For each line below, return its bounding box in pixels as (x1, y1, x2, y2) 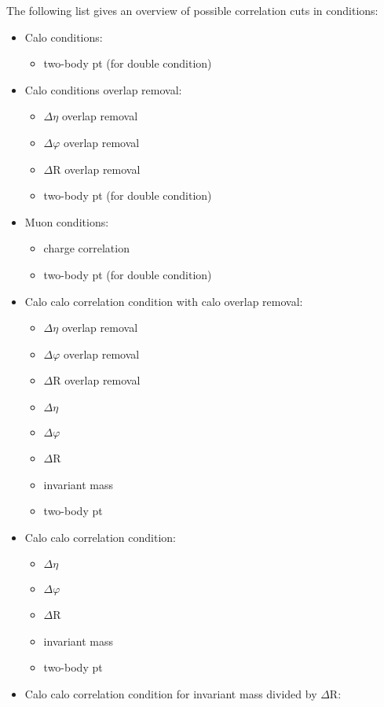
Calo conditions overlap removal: (24, 81, 182, 98)
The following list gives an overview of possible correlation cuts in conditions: (6, 2, 379, 18)
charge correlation (43, 240, 130, 256)
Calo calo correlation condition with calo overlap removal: (24, 293, 303, 309)
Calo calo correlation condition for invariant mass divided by (24, 686, 317, 702)
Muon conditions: (24, 213, 109, 230)
